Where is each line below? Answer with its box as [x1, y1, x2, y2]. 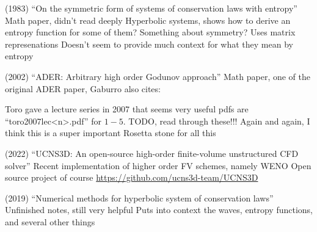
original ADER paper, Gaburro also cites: [5, 82, 161, 95]
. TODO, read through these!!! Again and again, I [123, 114, 310, 127]
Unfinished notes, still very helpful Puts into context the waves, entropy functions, [5, 203, 313, 216]
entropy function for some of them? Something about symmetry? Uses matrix [5, 26, 296, 38]
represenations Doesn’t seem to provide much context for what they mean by [5, 37, 293, 50]
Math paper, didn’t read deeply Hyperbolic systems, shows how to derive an [5, 13, 291, 26]
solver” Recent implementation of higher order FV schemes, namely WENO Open [5, 159, 312, 172]
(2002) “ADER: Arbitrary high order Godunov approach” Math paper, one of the [5, 70, 310, 82]
